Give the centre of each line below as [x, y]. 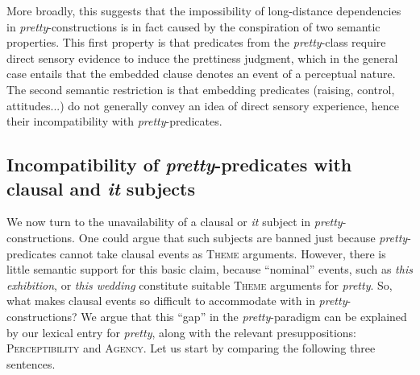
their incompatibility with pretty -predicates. [114, 121]
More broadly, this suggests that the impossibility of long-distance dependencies [204, 10]
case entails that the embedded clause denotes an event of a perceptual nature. [201, 74]
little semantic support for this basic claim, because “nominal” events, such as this [210, 269]
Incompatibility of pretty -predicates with [179, 165]
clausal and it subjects [101, 188]
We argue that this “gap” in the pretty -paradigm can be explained [244, 316]
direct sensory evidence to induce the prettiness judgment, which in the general [202, 58]
